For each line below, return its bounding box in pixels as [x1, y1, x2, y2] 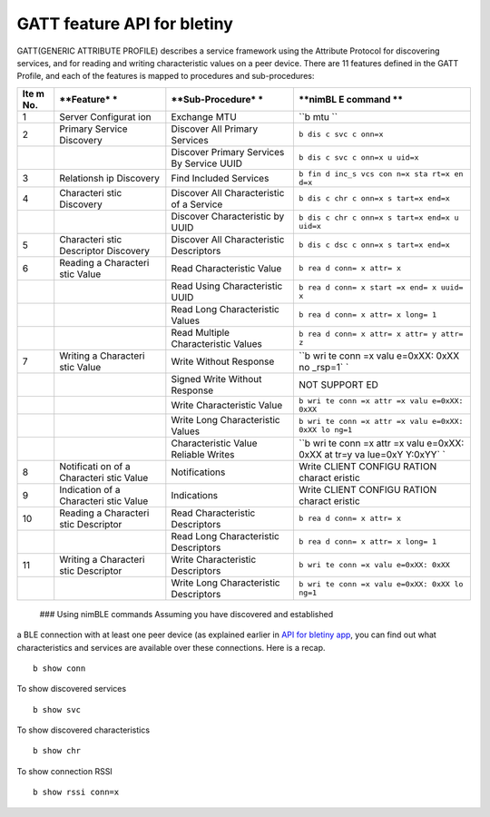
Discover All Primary [171, 123, 259, 135]
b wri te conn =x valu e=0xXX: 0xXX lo [299, 579, 464, 589]
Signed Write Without [171, 372, 262, 385]
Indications [171, 488, 219, 501]
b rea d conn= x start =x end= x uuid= [299, 282, 464, 292]
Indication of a [59, 483, 121, 496]
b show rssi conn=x [33, 787, 120, 798]
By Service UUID [171, 157, 243, 170]
